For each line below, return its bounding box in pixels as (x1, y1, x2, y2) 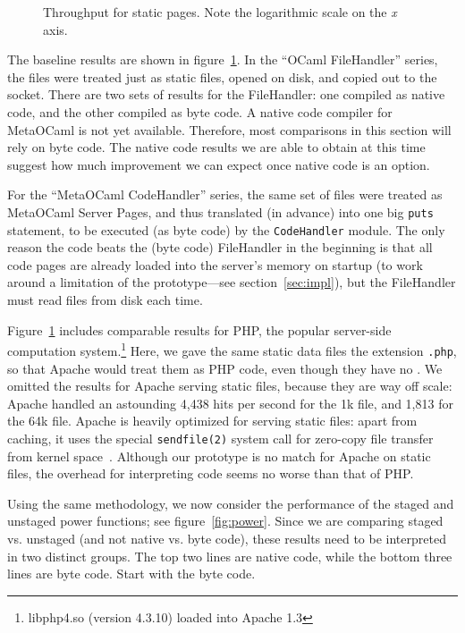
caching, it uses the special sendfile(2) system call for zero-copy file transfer (7, 428, 434, 447)
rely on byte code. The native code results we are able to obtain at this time (7, 138, 426, 156)
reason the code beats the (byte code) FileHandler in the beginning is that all (7, 238, 433, 257)
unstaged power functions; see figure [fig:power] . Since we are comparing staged (7, 511, 444, 530)
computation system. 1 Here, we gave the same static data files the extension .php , (7, 339, 457, 359)
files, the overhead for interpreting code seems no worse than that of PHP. (7, 464, 414, 483)
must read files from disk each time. (7, 291, 203, 309)
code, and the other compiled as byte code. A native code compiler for (7, 102, 393, 121)
